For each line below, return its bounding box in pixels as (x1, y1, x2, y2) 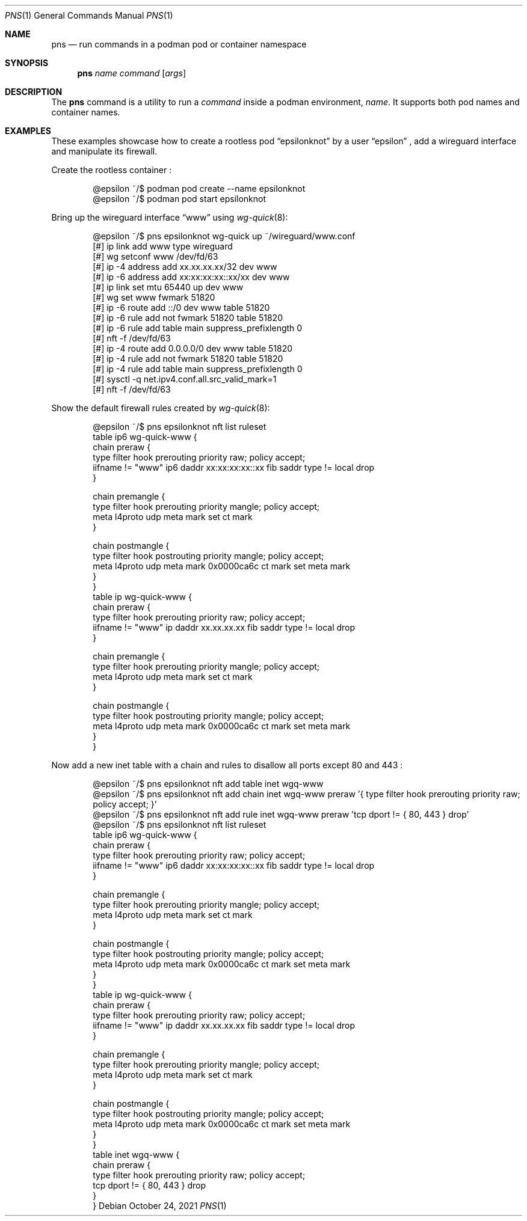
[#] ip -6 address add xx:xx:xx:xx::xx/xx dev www (93, 272, 290, 282)
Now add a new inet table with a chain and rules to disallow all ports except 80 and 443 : (51, 760, 403, 770)
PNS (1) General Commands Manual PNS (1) (5, 10, 173, 20)
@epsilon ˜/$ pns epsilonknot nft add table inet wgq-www (93, 779, 324, 789)
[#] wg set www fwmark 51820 (93, 292, 215, 302)
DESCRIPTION (5, 87, 63, 97)
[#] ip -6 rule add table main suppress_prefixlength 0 (93, 323, 303, 333)
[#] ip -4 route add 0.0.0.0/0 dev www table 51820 (93, 343, 293, 353)
